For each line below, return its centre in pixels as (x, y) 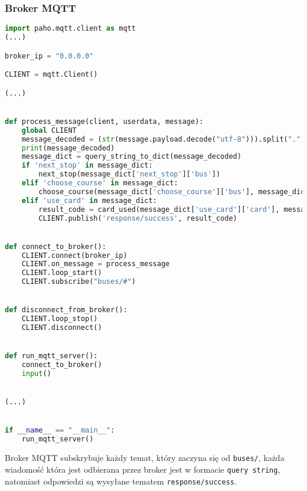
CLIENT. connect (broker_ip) (74, 255)
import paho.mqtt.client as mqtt (70, 29)
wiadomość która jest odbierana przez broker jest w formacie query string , (143, 469)
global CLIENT (49, 130)
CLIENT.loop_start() (62, 273)
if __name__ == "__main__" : (60, 431)
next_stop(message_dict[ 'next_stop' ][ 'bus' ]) (130, 174)
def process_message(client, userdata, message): (104, 121)
